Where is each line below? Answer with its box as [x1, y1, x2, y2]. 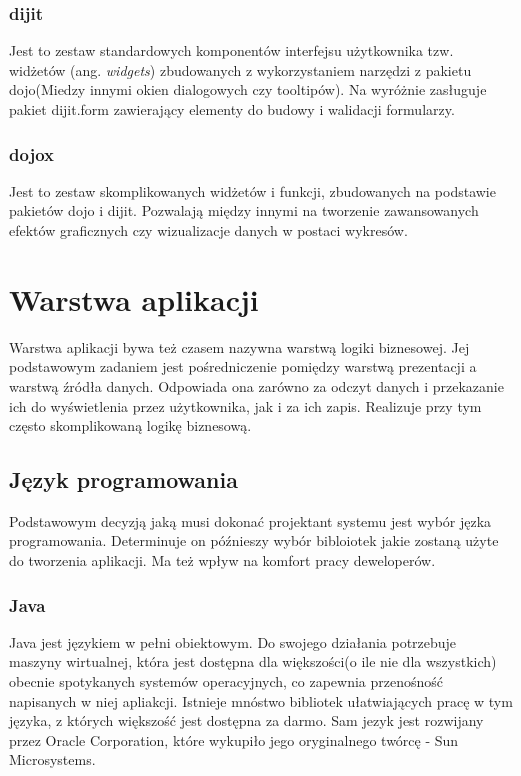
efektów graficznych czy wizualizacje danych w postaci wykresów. [9, 220, 408, 240]
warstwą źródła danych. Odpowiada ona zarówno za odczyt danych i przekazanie [9, 375, 504, 396]
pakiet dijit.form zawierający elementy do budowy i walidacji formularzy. [9, 99, 455, 119]
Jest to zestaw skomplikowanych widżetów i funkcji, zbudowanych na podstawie [9, 180, 496, 201]
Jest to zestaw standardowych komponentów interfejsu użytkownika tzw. [9, 40, 454, 61]
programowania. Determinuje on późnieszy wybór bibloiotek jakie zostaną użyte [9, 530, 499, 551]
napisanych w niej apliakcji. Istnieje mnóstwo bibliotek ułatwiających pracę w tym [9, 690, 513, 711]
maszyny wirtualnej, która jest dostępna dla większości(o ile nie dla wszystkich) [9, 651, 497, 672]
